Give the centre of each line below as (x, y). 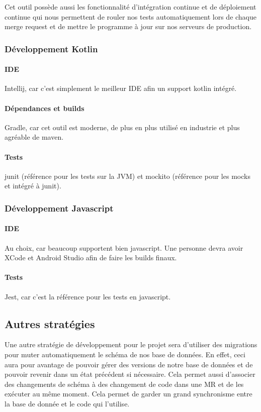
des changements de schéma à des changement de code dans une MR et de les (124, 384)
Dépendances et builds (45, 108)
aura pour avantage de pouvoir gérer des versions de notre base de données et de (129, 364)
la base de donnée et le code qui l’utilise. (67, 403)
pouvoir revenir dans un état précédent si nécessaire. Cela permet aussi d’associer (130, 374)
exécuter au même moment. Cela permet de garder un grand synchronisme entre (128, 394)
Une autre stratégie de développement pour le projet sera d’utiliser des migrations (131, 344)
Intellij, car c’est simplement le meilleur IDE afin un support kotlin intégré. (121, 88)
